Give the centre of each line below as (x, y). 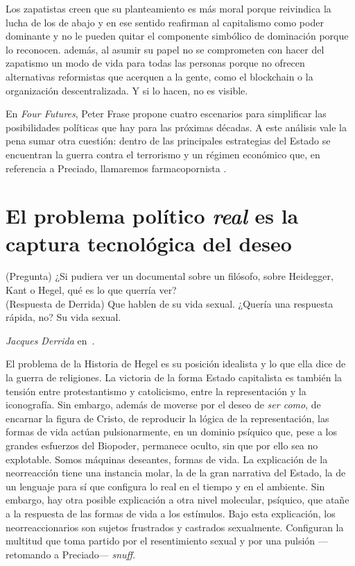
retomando (28, 554)
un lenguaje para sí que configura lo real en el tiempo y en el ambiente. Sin (165, 486)
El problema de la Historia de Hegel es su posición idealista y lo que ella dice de (176, 364)
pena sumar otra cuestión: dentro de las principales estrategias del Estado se (168, 141)
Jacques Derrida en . (50, 340)
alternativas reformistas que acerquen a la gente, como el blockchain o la (159, 76)
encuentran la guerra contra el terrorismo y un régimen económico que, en (163, 154)
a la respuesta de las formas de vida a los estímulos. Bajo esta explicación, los (171, 513)
